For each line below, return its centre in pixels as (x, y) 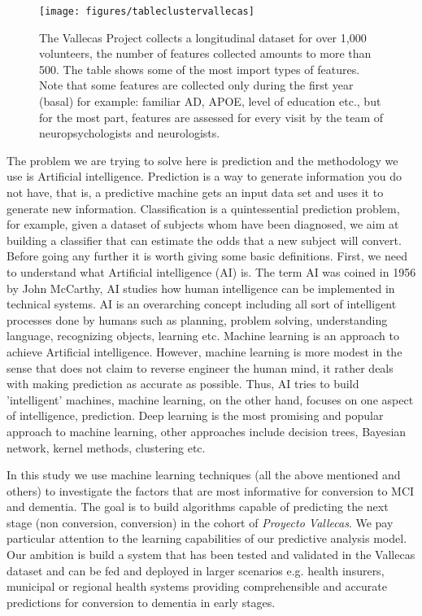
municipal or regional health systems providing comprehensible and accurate (197, 586)
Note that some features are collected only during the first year (196, 85)
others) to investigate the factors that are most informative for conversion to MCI (211, 490)
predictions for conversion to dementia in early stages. (141, 602)
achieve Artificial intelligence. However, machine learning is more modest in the (204, 351)
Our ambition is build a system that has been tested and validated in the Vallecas (211, 555)
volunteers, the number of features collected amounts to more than (205, 53)
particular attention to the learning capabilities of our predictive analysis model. (207, 538)
